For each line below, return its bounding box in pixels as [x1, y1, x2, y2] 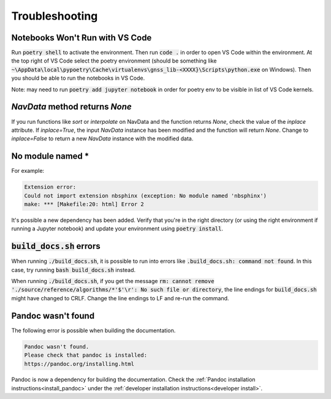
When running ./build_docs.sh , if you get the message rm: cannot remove [11, 278, 215, 285]
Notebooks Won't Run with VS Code [11, 32, 152, 43]
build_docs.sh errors [11, 241, 101, 251]
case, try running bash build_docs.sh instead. [11, 266, 136, 273]
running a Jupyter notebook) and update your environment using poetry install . [11, 225, 224, 232]
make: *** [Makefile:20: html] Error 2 [24, 200, 144, 208]
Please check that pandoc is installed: [24, 352, 147, 359]
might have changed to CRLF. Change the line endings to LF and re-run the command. [11, 294, 229, 302]
